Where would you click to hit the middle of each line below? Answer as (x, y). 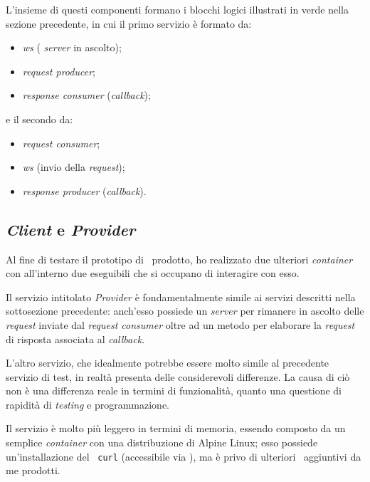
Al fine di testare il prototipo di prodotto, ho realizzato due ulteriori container (179, 259)
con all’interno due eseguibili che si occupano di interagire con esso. (153, 273)
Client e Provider (71, 229)
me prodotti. (33, 470)
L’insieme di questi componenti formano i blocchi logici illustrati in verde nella (178, 9)
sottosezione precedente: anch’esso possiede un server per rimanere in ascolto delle (185, 311)
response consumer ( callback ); (86, 95)
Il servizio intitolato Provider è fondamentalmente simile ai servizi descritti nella (181, 297)
